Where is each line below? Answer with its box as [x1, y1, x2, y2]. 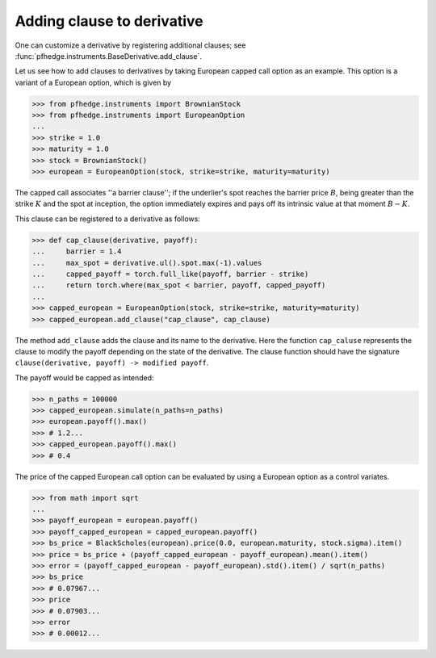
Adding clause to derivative [15, 12, 203, 30]
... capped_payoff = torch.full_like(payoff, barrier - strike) [31, 269, 309, 279]
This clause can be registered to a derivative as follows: [15, 214, 201, 224]
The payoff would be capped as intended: [15, 372, 154, 383]
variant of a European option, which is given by [15, 78, 172, 87]
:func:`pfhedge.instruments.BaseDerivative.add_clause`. [15, 51, 202, 61]
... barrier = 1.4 [31, 247, 122, 256]
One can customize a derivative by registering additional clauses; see [15, 40, 246, 50]
